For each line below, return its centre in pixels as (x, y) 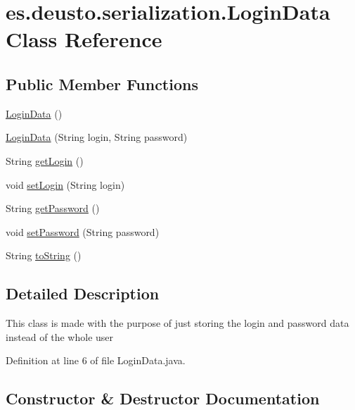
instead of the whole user (60, 336)
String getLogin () (45, 160)
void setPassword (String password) (83, 231)
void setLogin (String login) (65, 184)
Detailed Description (83, 293)
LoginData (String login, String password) (97, 137)
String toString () (44, 255)
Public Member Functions (102, 83)
